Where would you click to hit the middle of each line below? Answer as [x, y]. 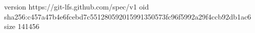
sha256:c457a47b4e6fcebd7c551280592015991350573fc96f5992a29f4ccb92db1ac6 [128, 16]
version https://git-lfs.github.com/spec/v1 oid [77, 6]
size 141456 [22, 26]
